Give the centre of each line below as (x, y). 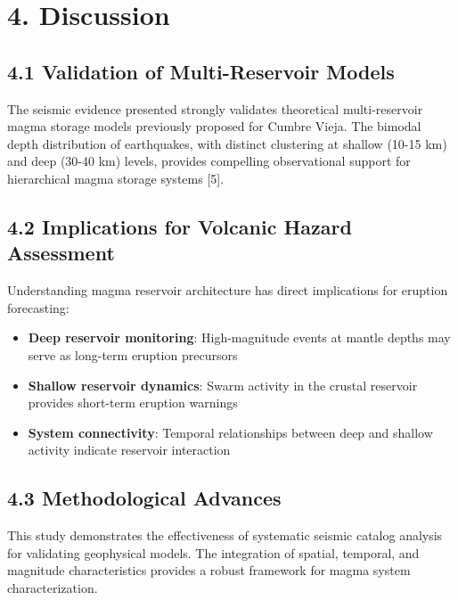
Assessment (61, 253)
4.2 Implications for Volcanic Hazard (180, 226)
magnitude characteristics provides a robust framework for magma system (209, 570)
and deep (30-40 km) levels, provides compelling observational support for (209, 161)
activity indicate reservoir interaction (129, 450)
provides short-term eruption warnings (133, 403)
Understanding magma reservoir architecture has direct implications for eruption (228, 290)
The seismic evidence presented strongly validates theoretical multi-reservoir (215, 108)
